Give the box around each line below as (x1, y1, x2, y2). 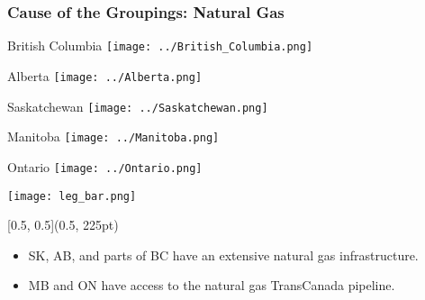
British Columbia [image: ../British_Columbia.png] (7, 36, 313, 55)
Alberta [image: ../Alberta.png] (7, 66, 203, 85)
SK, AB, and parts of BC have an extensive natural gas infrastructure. (28, 245, 419, 264)
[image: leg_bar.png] (7, 189, 137, 203)
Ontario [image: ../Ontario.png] (7, 157, 203, 176)
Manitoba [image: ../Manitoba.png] (7, 127, 220, 146)
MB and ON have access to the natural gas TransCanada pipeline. (28, 276, 395, 295)
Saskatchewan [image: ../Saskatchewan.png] (7, 96, 268, 115)
